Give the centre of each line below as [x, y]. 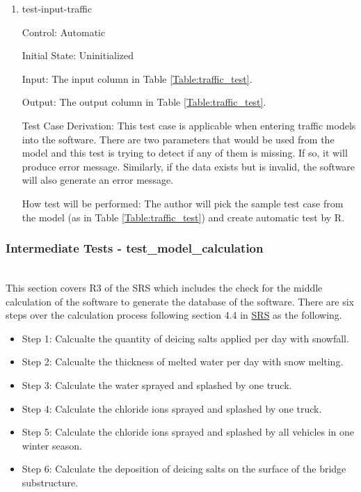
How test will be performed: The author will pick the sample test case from [183, 203]
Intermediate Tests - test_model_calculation [135, 248]
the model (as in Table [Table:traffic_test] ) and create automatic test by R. [183, 217]
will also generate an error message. [98, 180]
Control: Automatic [64, 32]
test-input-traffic [57, 8]
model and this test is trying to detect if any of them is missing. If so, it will [185, 153]
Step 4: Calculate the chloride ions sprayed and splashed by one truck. [172, 408]
